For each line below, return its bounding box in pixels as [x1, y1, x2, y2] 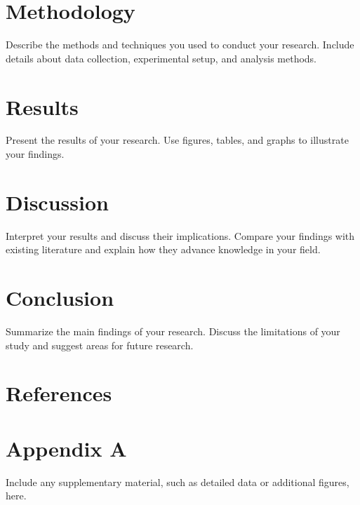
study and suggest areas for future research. [6, 337, 194, 352]
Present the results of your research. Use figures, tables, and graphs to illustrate [6, 133, 349, 147]
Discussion [6, 187, 109, 216]
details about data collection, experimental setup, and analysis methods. [6, 50, 317, 65]
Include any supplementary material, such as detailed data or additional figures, [6, 474, 349, 489]
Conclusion [6, 283, 114, 312]
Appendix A [6, 433, 127, 462]
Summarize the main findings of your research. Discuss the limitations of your [6, 324, 340, 339]
